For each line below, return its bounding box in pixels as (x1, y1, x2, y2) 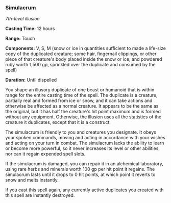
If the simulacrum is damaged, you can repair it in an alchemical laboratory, (5, 161, 163, 167)
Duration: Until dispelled (5, 77, 57, 83)
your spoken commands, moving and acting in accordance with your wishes (5, 135, 166, 141)
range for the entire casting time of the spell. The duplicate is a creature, (5, 92, 158, 98)
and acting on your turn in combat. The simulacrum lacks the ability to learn (5, 140, 164, 146)
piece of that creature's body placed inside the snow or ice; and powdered (5, 56, 162, 62)
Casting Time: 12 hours (5, 26, 55, 32)
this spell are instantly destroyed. (5, 192, 75, 198)
